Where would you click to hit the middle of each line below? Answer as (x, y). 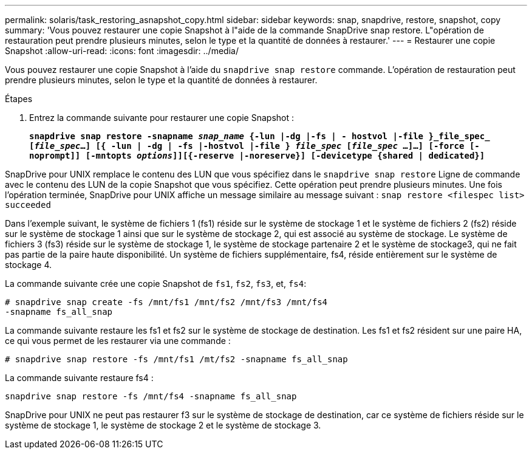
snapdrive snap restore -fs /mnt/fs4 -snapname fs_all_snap (151, 396)
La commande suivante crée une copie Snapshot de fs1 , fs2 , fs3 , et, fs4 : (156, 284)
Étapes (19, 99)
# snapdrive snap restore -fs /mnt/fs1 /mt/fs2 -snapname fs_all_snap (176, 359)
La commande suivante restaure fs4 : (79, 378)
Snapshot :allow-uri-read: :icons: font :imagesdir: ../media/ (122, 51)
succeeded (28, 205)
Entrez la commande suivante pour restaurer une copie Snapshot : (162, 118)
